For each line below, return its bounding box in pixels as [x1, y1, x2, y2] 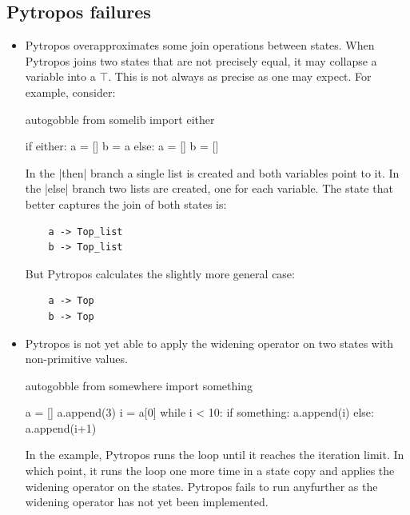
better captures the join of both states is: [25, 195, 227, 212]
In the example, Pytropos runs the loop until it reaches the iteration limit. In [25, 446, 404, 463]
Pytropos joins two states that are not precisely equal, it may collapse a [25, 52, 377, 69]
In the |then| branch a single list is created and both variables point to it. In [25, 164, 400, 181]
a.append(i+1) [25, 419, 97, 436]
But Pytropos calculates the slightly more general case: [25, 265, 295, 281]
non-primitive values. [25, 350, 128, 367]
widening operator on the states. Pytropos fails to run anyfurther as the [25, 477, 378, 494]
